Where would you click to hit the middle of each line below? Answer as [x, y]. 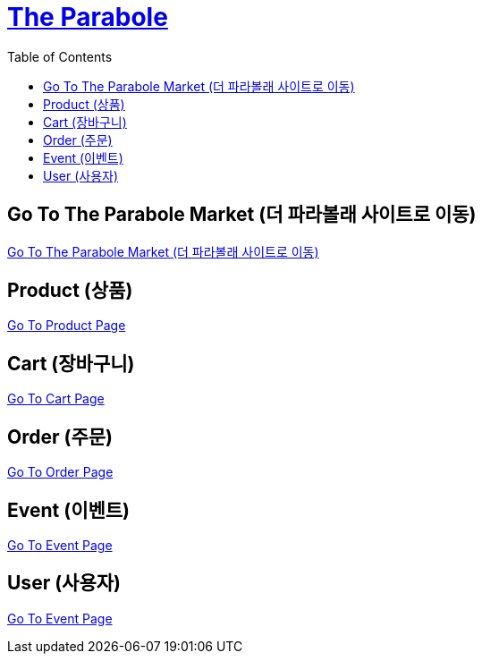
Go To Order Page [60, 472]
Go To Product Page [67, 326]
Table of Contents [60, 56]
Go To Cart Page [56, 399]
